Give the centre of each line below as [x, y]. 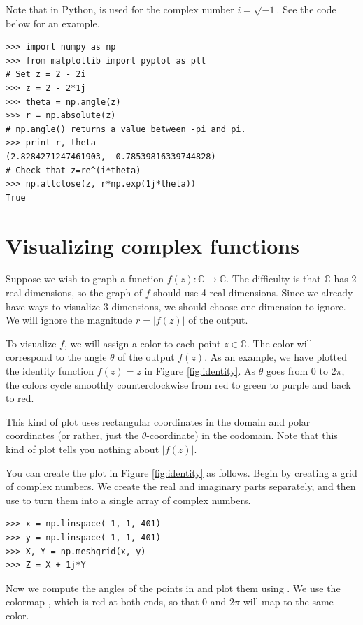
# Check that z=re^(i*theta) [73, 170]
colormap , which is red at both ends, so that [102, 602]
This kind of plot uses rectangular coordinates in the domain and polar [158, 421]
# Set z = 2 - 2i [46, 74]
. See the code [306, 9]
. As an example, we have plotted [276, 357]
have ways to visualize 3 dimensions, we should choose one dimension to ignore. [176, 306]
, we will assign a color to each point [142, 343]
